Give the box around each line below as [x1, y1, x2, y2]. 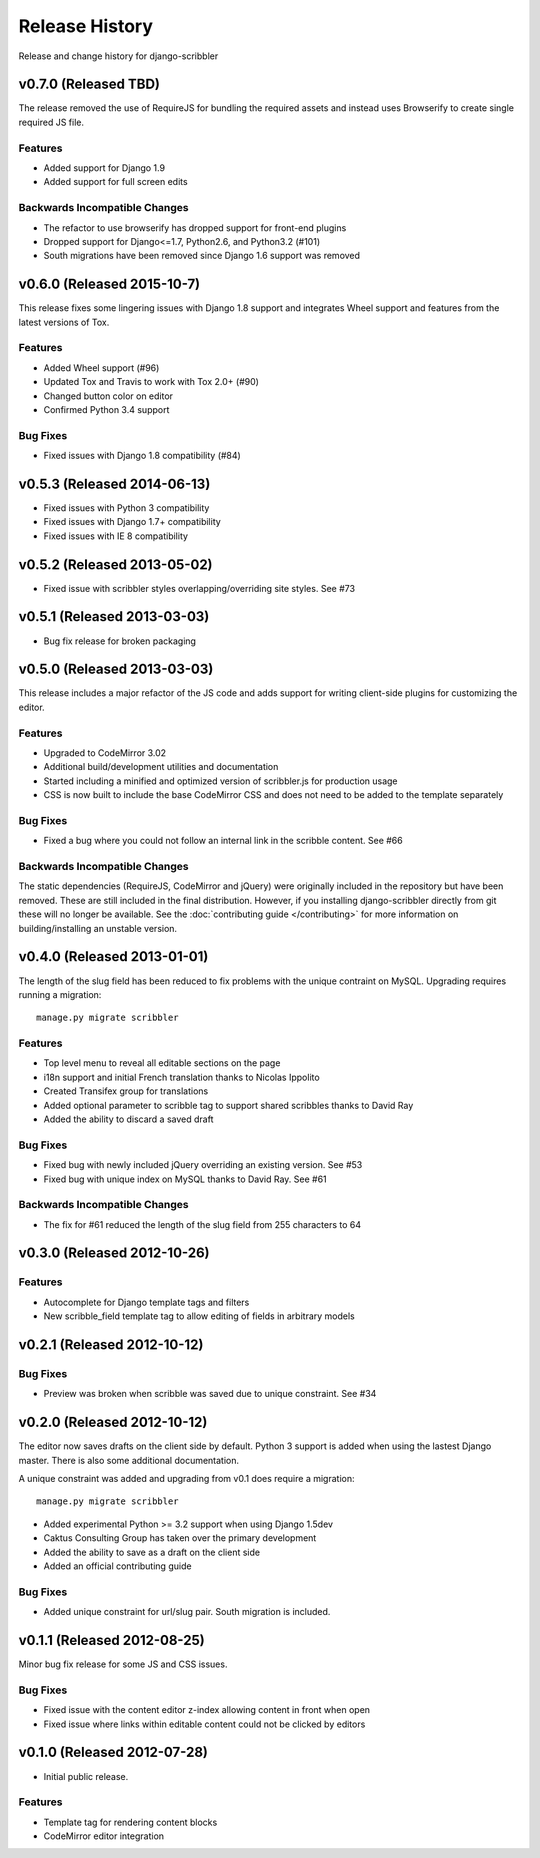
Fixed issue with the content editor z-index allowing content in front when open [43, 1704, 370, 1716]
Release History [18, 15, 154, 37]
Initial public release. [43, 1770, 129, 1782]
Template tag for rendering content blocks [43, 1816, 218, 1828]
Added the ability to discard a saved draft [43, 1113, 214, 1125]
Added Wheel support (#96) [43, 361, 160, 374]
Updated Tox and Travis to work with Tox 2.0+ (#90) [43, 376, 260, 388]
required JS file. [18, 116, 85, 128]
